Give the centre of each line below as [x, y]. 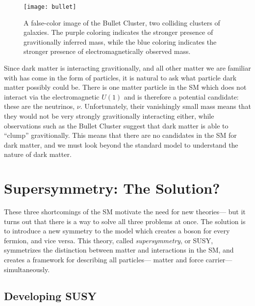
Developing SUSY [50, 295]
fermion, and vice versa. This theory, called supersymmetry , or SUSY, [109, 240]
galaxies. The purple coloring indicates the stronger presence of [118, 32]
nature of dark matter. [38, 154]
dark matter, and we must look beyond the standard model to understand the [121, 144]
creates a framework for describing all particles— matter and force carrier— [118, 260]
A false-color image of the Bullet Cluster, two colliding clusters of [122, 22]
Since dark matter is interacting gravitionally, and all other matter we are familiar [127, 68]
